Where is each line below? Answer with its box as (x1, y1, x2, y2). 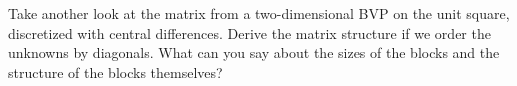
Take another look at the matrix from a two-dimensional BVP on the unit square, (8, 3, 510, 23)
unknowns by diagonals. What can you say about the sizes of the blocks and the (8, 42, 500, 63)
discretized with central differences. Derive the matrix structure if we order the (8, 22, 491, 43)
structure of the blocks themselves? (8, 61, 223, 82)
